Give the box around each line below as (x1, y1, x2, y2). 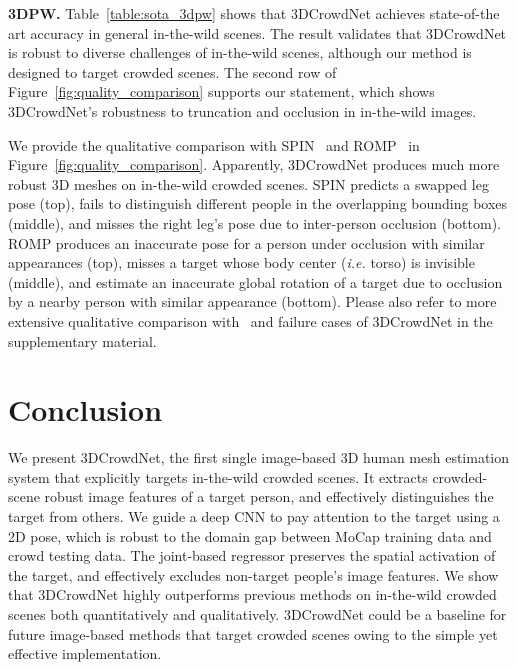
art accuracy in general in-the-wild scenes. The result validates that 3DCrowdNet (8, 22, 507, 43)
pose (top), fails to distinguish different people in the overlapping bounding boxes (8, 193, 508, 214)
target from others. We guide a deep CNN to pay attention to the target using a (8, 506, 500, 526)
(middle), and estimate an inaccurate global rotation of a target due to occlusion (8, 271, 503, 292)
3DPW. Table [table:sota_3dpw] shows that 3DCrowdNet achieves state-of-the (8, 3, 500, 23)
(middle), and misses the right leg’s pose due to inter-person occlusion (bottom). (8, 212, 501, 233)
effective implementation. (8, 643, 162, 664)
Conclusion (8, 389, 163, 430)
